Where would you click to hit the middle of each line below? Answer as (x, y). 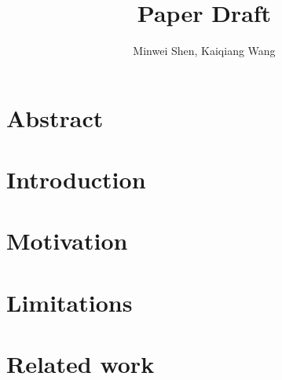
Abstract (55, 117)
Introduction (76, 179)
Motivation (67, 241)
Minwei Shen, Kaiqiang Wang (204, 51)
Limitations (70, 302)
